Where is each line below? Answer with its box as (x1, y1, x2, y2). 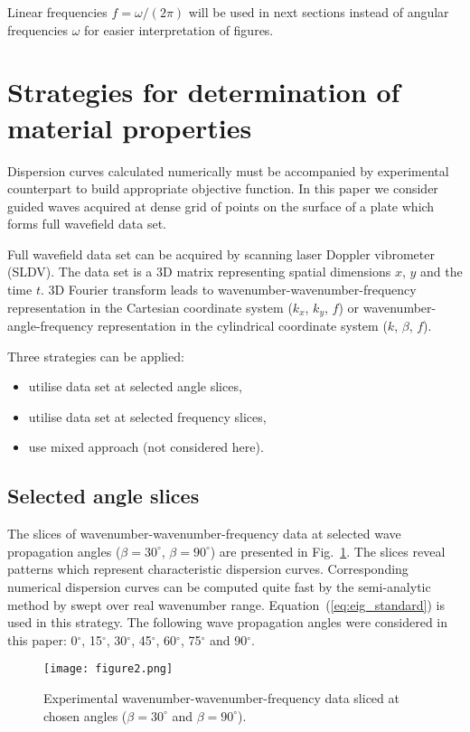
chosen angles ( (43, 706, 127, 725)
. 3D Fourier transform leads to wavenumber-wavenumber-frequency (40, 280, 417, 299)
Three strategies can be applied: (7, 346, 184, 365)
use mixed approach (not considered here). (28, 437, 264, 456)
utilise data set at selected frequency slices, (28, 407, 267, 426)
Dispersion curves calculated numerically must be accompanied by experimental (7, 161, 449, 180)
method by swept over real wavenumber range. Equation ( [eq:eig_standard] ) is (7, 595, 446, 614)
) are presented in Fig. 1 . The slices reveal (210, 541, 446, 560)
